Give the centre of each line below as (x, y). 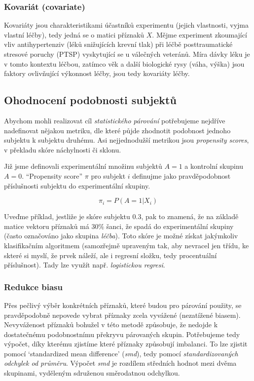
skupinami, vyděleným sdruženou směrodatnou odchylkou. (92, 373)
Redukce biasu (33, 286)
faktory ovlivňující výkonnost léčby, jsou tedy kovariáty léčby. (97, 73)
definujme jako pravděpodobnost (181, 175)
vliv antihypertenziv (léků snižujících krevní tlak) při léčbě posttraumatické (118, 44)
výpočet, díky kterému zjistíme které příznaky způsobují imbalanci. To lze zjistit (126, 344)
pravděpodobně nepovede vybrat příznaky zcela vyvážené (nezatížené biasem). (122, 315)
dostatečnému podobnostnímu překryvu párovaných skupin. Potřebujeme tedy (122, 334)
